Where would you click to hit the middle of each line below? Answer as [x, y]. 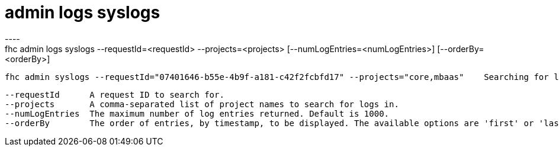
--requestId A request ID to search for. [115, 94]
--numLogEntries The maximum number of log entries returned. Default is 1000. [197, 113]
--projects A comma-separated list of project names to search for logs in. [202, 104]
